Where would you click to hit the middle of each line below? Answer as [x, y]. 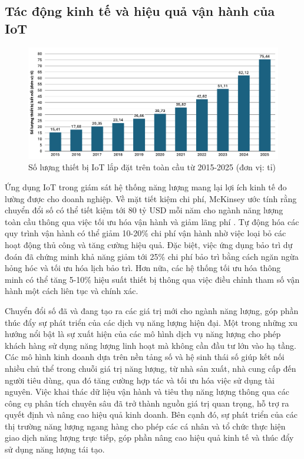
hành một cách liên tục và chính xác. [72, 291]
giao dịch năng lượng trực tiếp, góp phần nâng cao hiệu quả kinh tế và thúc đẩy [149, 437]
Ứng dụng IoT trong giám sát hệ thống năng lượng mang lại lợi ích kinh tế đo [146, 187]
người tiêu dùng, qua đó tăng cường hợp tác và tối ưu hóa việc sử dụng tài [140, 380]
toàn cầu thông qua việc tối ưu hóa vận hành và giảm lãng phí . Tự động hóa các [152, 221]
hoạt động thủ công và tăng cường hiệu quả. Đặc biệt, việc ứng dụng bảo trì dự [149, 244]
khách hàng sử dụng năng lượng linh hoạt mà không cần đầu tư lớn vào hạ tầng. [151, 345]
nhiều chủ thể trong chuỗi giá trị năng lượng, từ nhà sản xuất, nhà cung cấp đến [151, 368]
